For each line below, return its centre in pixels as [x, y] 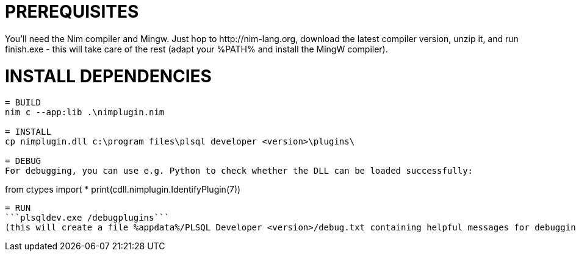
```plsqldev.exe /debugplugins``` [87, 218]
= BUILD [23, 103]
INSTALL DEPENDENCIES [108, 76]
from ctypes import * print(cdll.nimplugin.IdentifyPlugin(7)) [123, 190]
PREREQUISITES [72, 12]
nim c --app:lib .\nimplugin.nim [85, 112]
